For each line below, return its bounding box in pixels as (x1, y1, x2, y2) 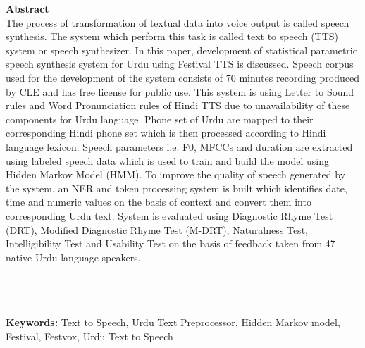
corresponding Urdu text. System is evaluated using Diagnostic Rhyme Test (6, 208, 333, 223)
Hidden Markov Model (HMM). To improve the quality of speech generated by (6, 167, 346, 182)
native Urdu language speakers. (6, 249, 141, 264)
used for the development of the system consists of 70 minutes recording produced (6, 70, 359, 85)
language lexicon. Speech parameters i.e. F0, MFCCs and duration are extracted (6, 139, 353, 154)
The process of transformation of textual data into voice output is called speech (6, 15, 349, 30)
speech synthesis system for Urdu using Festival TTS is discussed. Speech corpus (6, 56, 354, 71)
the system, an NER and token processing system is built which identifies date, (6, 180, 347, 195)
